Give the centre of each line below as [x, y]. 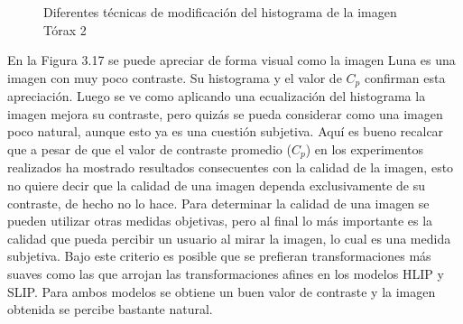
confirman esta [405, 77]
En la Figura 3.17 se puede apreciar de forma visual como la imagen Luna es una [231, 60]
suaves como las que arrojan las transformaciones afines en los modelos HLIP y [226, 274]
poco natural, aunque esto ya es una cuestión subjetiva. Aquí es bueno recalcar [226, 131]
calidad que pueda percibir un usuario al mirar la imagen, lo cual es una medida [229, 238]
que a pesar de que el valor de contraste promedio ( [149, 149]
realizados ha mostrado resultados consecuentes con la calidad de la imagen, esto [231, 167]
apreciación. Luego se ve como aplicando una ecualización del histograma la [217, 96]
